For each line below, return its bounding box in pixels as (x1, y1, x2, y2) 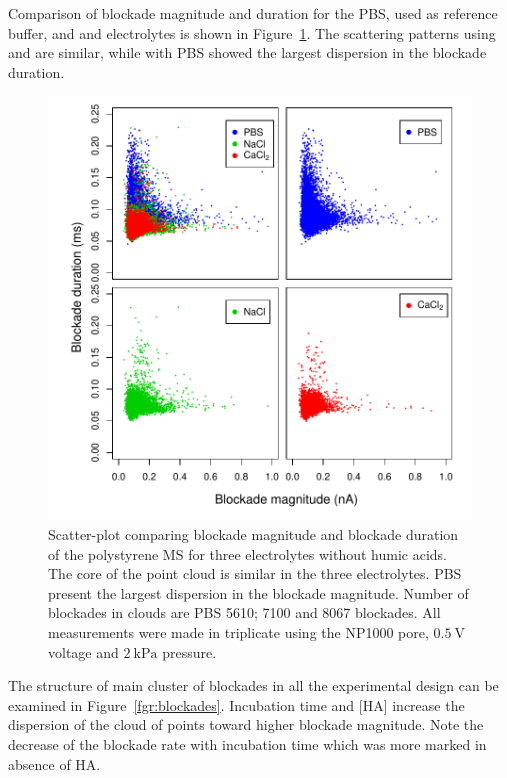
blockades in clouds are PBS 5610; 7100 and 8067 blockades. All (48, 602, 441, 623)
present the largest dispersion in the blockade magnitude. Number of (48, 582, 469, 603)
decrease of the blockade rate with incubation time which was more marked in (8, 733, 487, 754)
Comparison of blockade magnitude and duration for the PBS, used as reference (8, 3, 498, 23)
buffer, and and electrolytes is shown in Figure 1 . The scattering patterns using (8, 22, 496, 43)
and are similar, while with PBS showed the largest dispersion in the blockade (8, 42, 487, 63)
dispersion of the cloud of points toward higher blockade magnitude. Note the (8, 714, 484, 735)
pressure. (162, 641, 217, 662)
